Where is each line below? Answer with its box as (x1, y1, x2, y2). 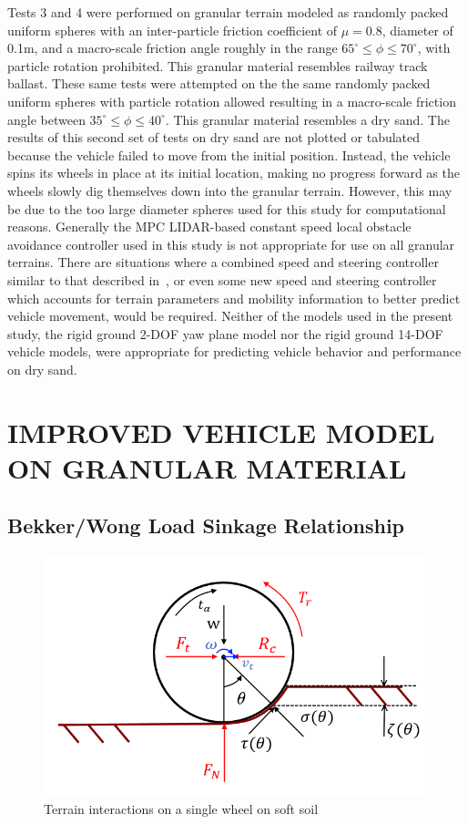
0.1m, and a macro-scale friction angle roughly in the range (7, 38, 338, 57)
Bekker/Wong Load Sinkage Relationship (7, 511, 405, 540)
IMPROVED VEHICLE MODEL (7, 413, 435, 450)
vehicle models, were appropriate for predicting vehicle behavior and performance (7, 342, 462, 361)
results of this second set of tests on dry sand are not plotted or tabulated (7, 128, 421, 147)
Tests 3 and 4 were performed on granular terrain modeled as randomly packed (7, 3, 449, 21)
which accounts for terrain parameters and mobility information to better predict (7, 288, 461, 307)
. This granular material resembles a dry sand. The (165, 109, 450, 129)
